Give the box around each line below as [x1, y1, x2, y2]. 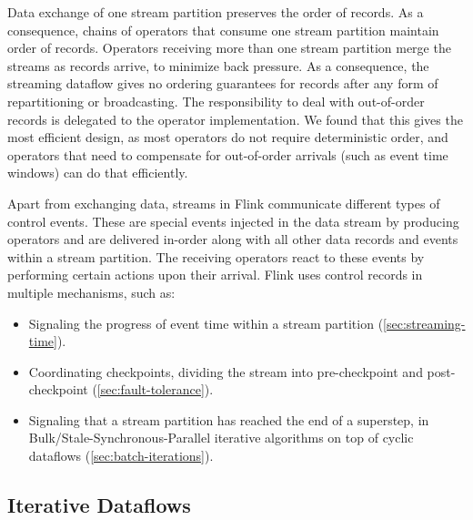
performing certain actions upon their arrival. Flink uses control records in [7, 265, 423, 284]
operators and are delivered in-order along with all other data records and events [7, 229, 458, 249]
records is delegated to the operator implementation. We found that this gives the [7, 109, 463, 128]
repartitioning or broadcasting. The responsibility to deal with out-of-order [7, 91, 425, 110]
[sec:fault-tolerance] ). [96, 380, 214, 399]
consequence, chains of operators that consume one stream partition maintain [7, 20, 439, 39]
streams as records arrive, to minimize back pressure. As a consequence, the [7, 56, 429, 75]
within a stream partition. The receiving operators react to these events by [7, 247, 425, 266]
